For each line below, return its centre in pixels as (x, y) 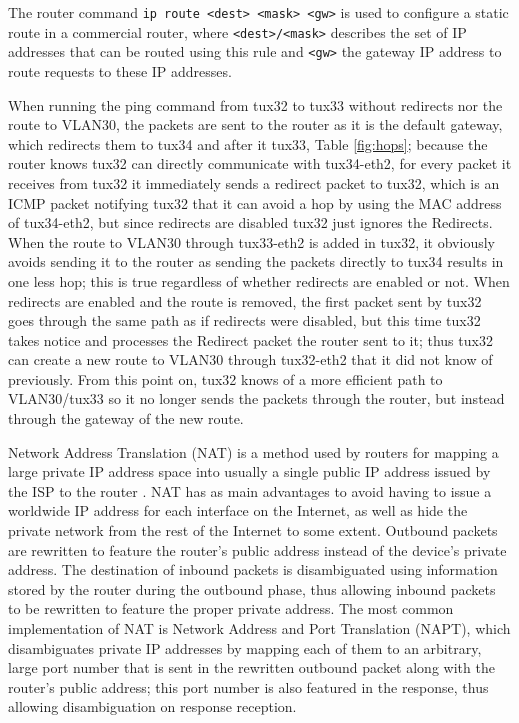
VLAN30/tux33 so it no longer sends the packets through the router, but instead (256, 398)
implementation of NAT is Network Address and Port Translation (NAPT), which (259, 628)
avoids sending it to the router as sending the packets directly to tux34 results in (256, 261)
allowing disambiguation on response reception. (152, 706)
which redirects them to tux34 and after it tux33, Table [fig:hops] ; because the (248, 143)
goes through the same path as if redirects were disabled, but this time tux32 (244, 320)
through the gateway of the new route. (126, 418)
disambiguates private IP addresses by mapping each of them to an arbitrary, (245, 647)
